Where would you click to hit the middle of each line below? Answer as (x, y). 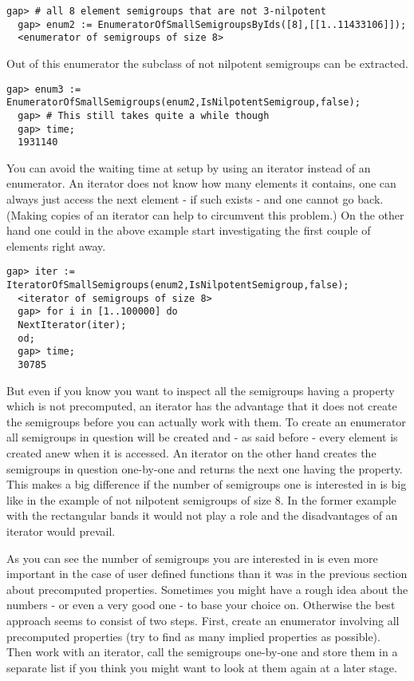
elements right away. (56, 245)
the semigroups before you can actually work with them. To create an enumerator (206, 421)
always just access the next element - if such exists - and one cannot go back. (195, 199)
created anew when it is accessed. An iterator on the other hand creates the (191, 453)
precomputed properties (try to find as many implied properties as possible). (193, 636)
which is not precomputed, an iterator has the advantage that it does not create (202, 406)
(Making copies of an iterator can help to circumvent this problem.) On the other (205, 214)
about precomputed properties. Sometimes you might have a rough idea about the (207, 589)
